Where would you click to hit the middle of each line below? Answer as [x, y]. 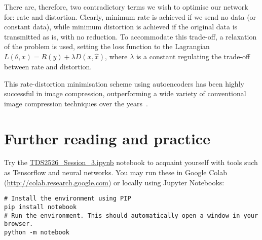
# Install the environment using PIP [68, 199]
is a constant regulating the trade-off [193, 56]
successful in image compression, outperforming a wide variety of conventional [125, 93]
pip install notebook [41, 207]
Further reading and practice [107, 138]
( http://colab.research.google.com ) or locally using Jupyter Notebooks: [114, 182]
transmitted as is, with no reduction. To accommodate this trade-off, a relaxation [130, 36]
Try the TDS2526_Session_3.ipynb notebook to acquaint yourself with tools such [131, 162]
